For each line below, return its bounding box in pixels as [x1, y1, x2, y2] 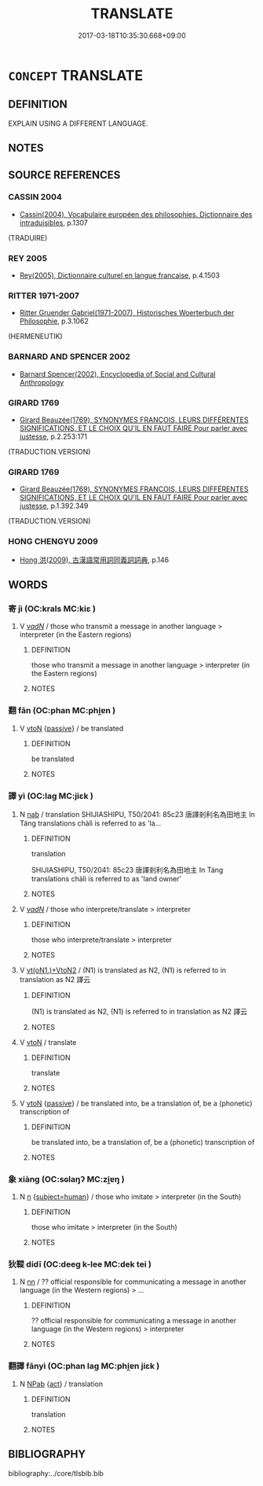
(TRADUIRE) [8, 233, 48, 242]
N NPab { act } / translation [19, 1379, 104, 1389]
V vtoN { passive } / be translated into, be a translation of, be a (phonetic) [19, 1098, 253, 1108]
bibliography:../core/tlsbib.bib [8, 1468, 104, 1478]
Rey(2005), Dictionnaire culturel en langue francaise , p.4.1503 [19, 270, 220, 280]
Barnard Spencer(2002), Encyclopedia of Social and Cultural [19, 369, 216, 378]
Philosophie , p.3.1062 [19, 316, 89, 326]
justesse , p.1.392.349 [19, 501, 89, 511]
